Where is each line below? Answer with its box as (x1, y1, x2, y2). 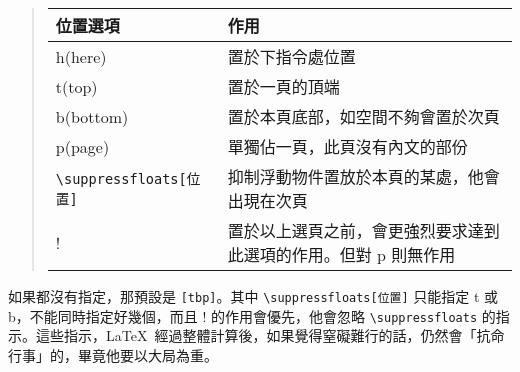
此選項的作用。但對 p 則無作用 (227, 243, 456, 266)
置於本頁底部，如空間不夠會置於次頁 (227, 105, 500, 128)
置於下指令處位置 (227, 45, 356, 68)
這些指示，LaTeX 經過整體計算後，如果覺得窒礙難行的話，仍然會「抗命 (35, 325, 505, 346)
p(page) (55, 134, 110, 158)
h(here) (55, 44, 107, 68)
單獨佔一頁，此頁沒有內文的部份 (227, 135, 468, 158)
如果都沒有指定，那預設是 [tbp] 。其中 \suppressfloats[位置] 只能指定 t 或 (8, 286, 499, 306)
